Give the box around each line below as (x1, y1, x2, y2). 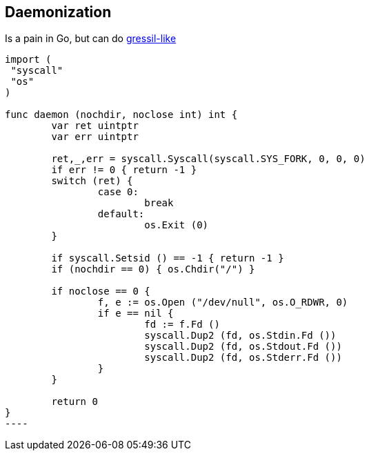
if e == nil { (97, 308, 174, 319)
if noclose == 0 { (51, 286, 150, 297)
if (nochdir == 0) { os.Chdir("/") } (51, 264, 255, 275)
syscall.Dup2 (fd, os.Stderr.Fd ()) (144, 352, 342, 364)
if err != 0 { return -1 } (51, 164, 197, 176)
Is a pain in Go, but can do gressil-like (5, 32, 177, 45)
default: (97, 208, 145, 220)
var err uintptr (51, 131, 139, 143)
